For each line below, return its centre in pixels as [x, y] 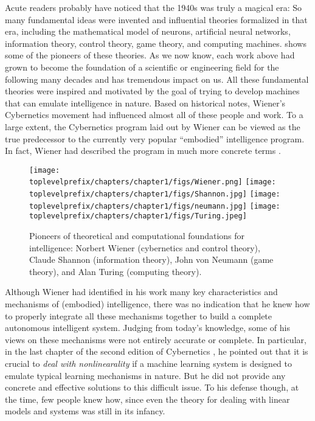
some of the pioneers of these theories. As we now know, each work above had [150, 55]
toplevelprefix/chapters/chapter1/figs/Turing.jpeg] [138, 216]
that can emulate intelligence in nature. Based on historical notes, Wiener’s [145, 103]
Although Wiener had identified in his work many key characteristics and [141, 292]
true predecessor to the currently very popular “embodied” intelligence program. [155, 138]
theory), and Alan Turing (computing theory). [116, 271]
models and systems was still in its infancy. [85, 411]
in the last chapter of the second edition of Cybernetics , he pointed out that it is [157, 351]
